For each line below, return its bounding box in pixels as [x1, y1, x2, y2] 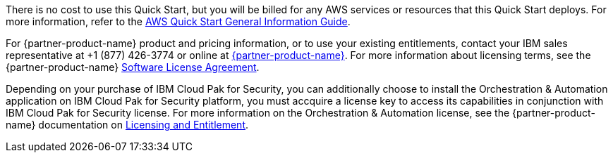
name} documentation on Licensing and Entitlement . [6, 119, 249, 131]
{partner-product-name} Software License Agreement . [6, 61, 260, 73]
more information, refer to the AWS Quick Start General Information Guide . [6, 15, 351, 27]
